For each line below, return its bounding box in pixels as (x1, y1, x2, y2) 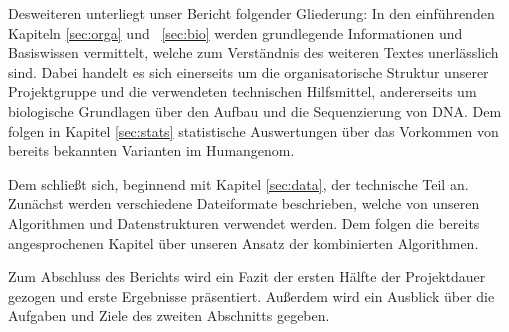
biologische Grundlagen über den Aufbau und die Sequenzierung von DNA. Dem (8, 100, 502, 121)
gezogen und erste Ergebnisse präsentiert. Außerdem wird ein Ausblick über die (8, 285, 495, 306)
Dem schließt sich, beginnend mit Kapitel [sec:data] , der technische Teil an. (8, 173, 469, 194)
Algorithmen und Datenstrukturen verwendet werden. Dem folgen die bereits (8, 212, 480, 233)
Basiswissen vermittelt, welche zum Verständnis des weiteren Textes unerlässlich (8, 42, 499, 63)
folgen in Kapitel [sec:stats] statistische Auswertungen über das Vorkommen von (8, 120, 499, 141)
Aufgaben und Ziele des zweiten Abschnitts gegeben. (8, 305, 330, 326)
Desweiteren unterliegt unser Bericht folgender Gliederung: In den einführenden (8, 3, 495, 23)
